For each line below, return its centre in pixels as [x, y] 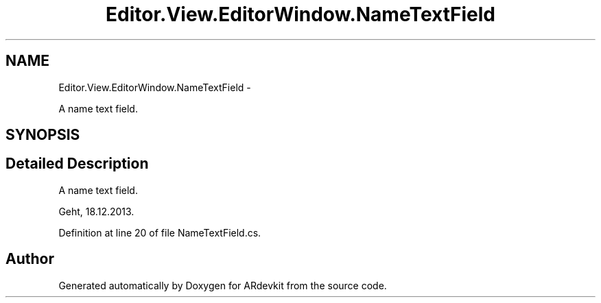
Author [30, 259]
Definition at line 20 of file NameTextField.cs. [160, 232]
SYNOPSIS [43, 135]
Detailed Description [77, 164]
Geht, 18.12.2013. [96, 211]
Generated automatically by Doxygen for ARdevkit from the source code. [223, 285]
